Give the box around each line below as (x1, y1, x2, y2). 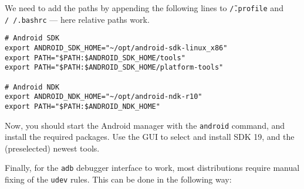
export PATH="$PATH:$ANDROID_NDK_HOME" (5, 102, 160, 111)
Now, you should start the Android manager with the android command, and (5, 119, 285, 131)
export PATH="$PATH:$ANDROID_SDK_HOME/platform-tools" (5, 63, 224, 72)
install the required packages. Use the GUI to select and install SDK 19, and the (5, 130, 295, 143)
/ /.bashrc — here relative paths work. (5, 13, 150, 25)
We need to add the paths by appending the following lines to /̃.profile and (5, 2, 283, 13)
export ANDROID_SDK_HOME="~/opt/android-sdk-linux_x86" (5, 43, 228, 52)
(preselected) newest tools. (5, 142, 100, 154)
